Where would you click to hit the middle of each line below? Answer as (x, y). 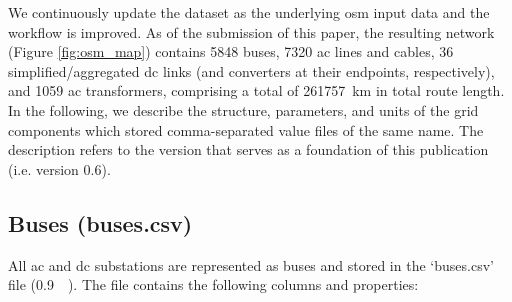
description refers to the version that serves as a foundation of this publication (248, 149)
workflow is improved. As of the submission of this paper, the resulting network (251, 31)
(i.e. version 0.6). (59, 168)
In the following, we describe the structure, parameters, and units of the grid (243, 109)
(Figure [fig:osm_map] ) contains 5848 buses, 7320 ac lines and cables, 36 (231, 51)
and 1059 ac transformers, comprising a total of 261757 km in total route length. (256, 90)
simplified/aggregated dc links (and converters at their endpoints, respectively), (251, 70)
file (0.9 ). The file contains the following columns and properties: (213, 284)
